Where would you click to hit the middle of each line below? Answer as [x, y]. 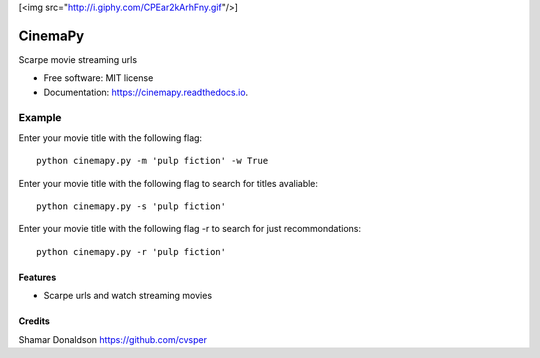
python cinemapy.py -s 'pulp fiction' [131, 206]
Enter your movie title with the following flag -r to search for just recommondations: [190, 229]
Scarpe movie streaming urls [78, 59]
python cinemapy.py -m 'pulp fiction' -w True [152, 161]
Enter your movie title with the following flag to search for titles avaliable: [168, 183]
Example [40, 118]
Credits [34, 321]
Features [37, 277]
